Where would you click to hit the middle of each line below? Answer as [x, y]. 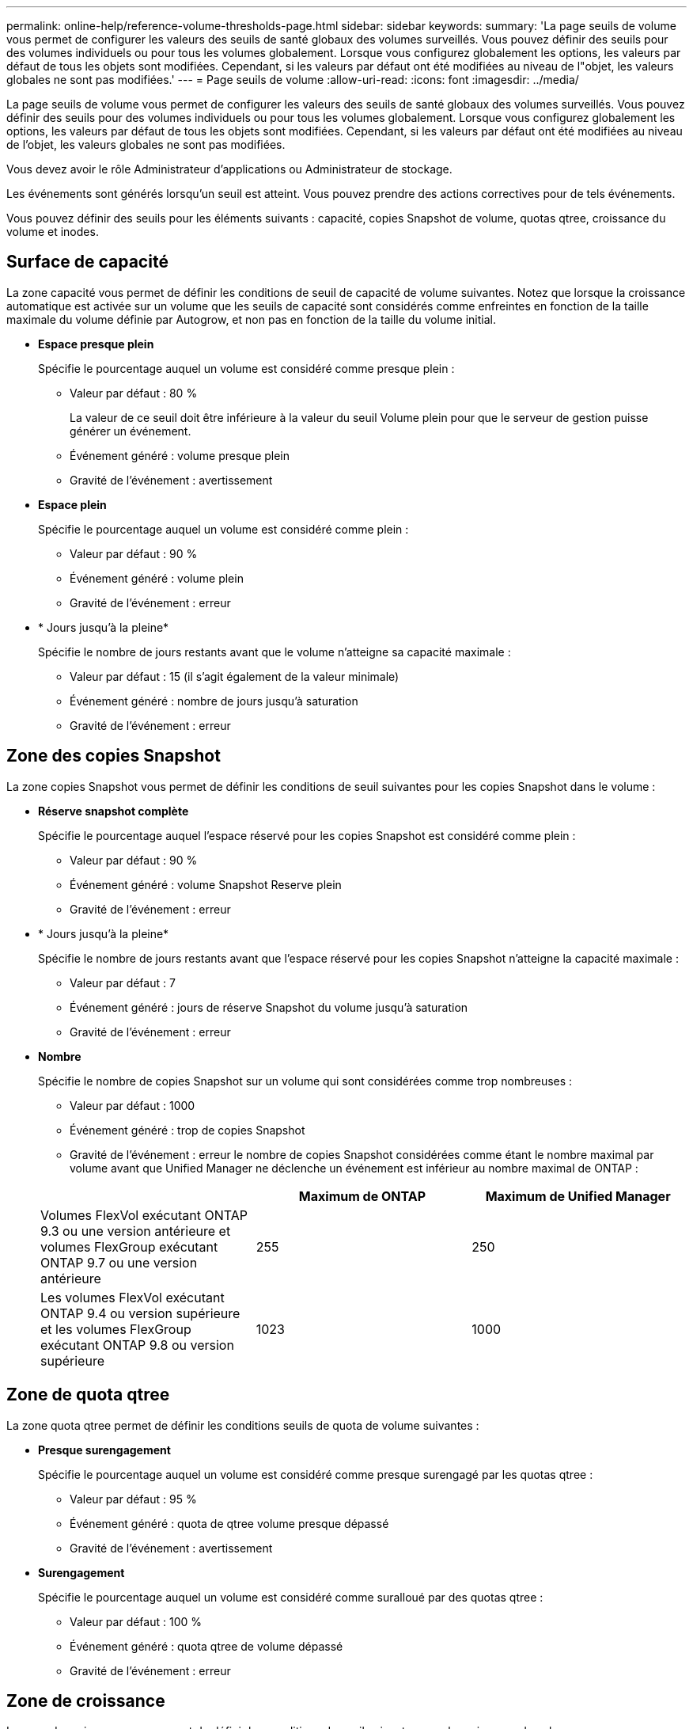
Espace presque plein [96, 344]
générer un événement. [131, 431]
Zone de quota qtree [88, 1395]
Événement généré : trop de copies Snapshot [187, 1130]
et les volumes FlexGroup [116, 1329]
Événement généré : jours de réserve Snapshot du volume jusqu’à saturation [269, 1007]
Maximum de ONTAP [362, 1196]
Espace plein [72, 504]
